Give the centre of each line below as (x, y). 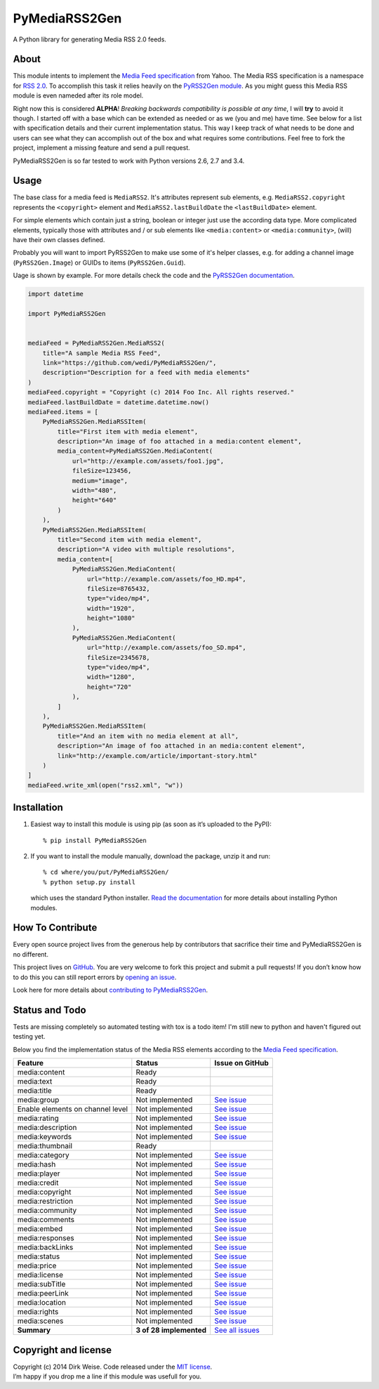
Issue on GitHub (242, 1063)
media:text (35, 1082)
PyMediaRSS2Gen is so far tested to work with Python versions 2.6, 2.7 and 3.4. (129, 161)
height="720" (109, 687)
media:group (38, 1100)
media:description (47, 1128)
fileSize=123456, (102, 471)
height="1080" (111, 618)
